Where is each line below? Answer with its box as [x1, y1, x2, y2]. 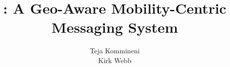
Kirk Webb [98, 55, 131, 65]
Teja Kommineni [90, 45, 140, 56]
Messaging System [51, 17, 178, 37]
